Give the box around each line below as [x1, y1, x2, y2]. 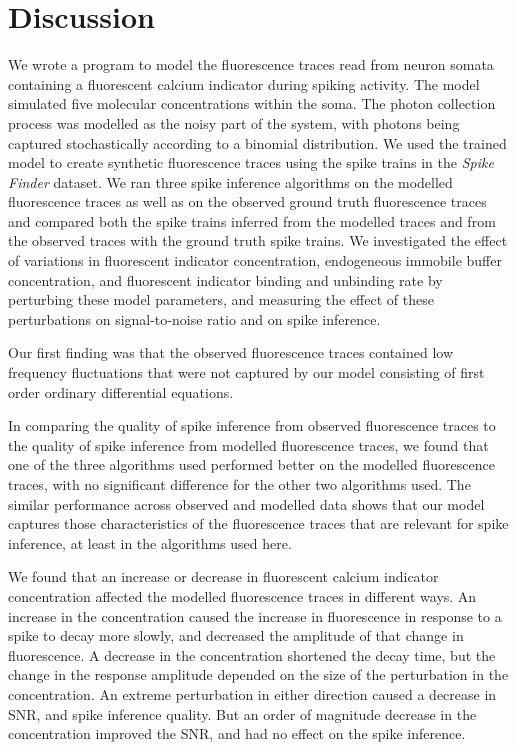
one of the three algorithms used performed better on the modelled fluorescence [8, 454, 495, 475]
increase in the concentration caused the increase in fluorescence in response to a [8, 605, 502, 626]
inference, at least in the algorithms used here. [8, 532, 292, 553]
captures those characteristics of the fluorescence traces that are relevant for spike [8, 513, 509, 534]
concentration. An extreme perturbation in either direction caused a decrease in [8, 683, 497, 704]
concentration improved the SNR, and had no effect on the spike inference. [8, 723, 466, 744]
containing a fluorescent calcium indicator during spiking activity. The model [8, 73, 480, 94]
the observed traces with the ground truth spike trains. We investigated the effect [8, 230, 508, 251]
